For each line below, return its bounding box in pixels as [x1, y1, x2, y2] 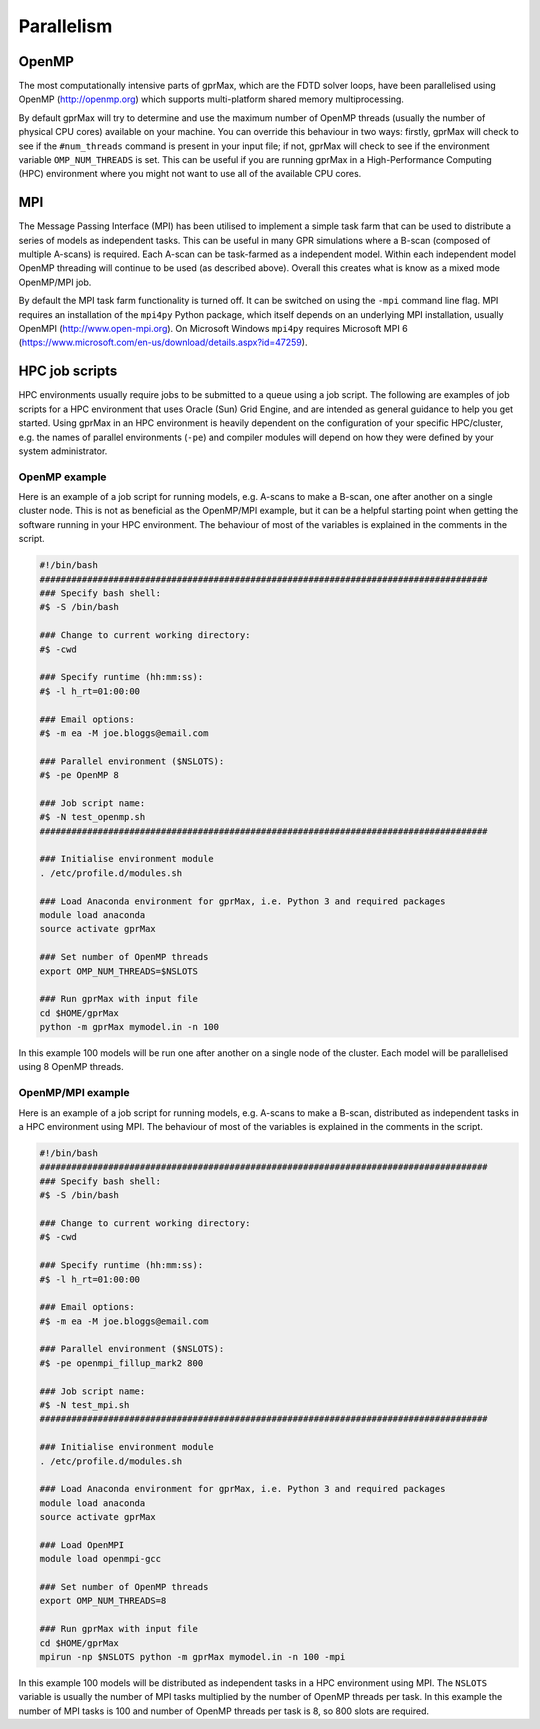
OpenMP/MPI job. [18, 276, 92, 288]
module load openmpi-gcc [39, 1553, 162, 1565]
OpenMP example [18, 470, 107, 484]
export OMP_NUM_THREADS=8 [39, 1595, 167, 1607]
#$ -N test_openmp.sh [39, 811, 146, 823]
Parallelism [18, 15, 113, 37]
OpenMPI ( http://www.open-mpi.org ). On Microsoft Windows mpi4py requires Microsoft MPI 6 [18, 323, 409, 335]
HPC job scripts [18, 363, 118, 380]
